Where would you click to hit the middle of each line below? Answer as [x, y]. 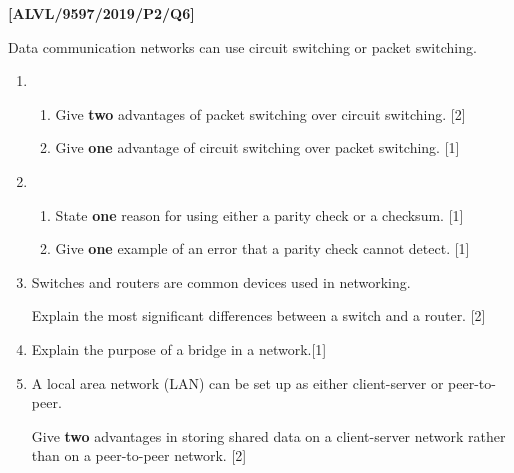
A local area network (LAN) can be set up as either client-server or [237, 382]
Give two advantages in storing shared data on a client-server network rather [268, 435]
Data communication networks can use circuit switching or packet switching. [242, 46]
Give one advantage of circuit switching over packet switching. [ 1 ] [257, 147]
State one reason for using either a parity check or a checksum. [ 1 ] [259, 214]
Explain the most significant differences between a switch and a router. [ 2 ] [258, 315]
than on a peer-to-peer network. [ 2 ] [139, 455]
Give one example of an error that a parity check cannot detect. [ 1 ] [262, 248]
